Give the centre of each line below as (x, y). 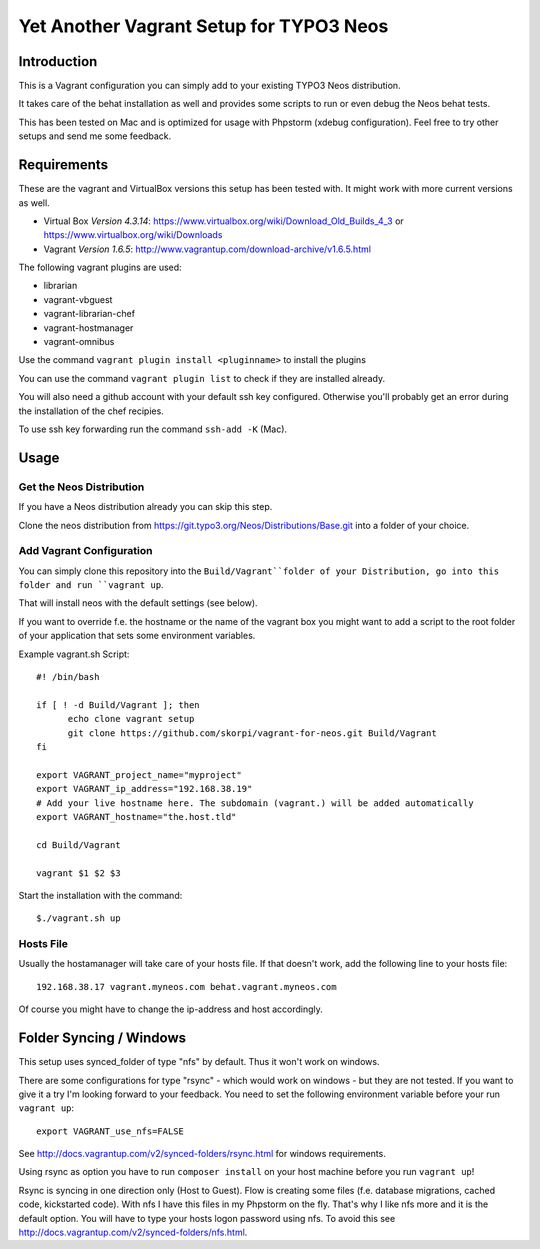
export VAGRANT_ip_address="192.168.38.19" (144, 789)
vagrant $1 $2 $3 (78, 873)
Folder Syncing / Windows (102, 1038)
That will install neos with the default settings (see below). (138, 603)
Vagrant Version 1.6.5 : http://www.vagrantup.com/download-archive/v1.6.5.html (207, 249)
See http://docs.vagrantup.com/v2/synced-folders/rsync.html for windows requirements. (202, 1154)
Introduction (58, 61)
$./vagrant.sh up (78, 918)
